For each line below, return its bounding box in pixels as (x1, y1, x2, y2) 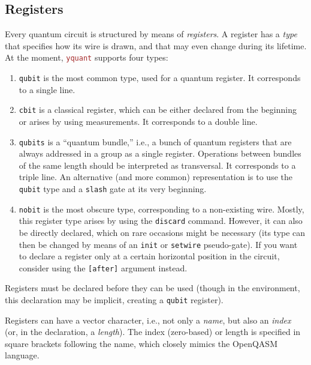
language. (5, 349, 40, 361)
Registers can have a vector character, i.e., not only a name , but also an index (5, 313, 291, 326)
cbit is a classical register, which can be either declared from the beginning (19, 103, 297, 116)
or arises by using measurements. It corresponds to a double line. (19, 115, 258, 127)
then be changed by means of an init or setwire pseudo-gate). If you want (19, 238, 298, 250)
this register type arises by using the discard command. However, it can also (19, 214, 303, 227)
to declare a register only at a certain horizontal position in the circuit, (19, 250, 280, 262)
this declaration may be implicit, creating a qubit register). (5, 294, 224, 306)
